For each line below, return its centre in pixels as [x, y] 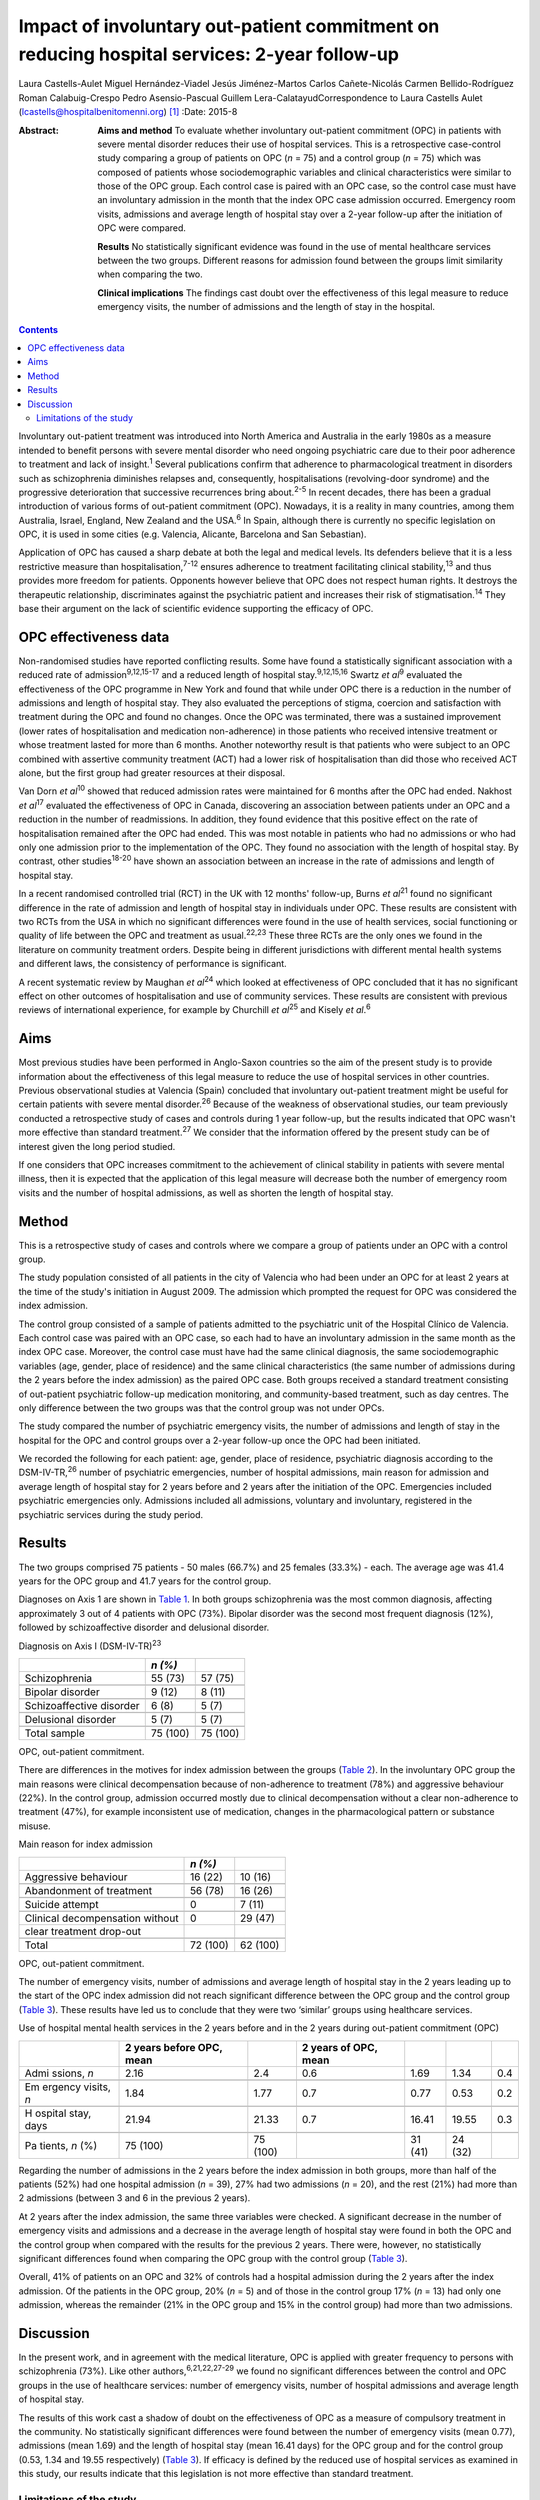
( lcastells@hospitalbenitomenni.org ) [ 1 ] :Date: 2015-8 [128, 112]
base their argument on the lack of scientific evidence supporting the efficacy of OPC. [196, 609]
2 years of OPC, [340, 2047]
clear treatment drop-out [83, 1931]
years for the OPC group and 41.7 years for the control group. [145, 1581]
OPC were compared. [142, 228]
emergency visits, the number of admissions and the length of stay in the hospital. [266, 307]
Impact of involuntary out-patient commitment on [229, 26]
